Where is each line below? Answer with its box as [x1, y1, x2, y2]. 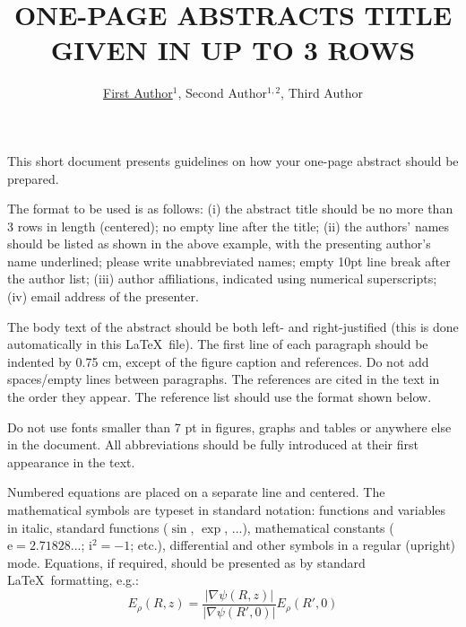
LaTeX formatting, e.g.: [7, 570, 139, 589]
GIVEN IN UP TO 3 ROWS [50, 31, 416, 68]
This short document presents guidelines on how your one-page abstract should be [7, 151, 459, 170]
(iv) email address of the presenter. [7, 287, 199, 306]
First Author [103, 83, 173, 102]
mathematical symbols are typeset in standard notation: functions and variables [7, 501, 446, 518]
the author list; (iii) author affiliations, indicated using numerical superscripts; [7, 269, 437, 288]
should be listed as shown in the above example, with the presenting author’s [7, 234, 431, 253]
